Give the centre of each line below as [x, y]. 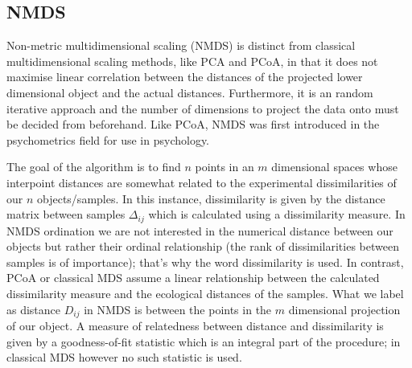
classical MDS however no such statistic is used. [124, 357]
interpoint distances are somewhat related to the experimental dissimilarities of [202, 182]
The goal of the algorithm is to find [94, 167]
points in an [225, 167]
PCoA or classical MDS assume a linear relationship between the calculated [193, 278]
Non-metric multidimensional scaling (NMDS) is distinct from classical [181, 45]
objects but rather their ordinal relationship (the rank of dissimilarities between [203, 246]
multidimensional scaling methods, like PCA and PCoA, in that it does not [192, 61]
